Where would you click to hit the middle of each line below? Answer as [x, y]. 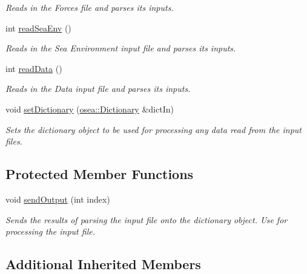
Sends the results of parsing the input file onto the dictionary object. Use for [147, 219]
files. [14, 141]
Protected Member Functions [100, 174]
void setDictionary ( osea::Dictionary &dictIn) [90, 109]
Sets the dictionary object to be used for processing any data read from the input [153, 129]
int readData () [34, 68]
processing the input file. [50, 231]
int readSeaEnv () [38, 28]
